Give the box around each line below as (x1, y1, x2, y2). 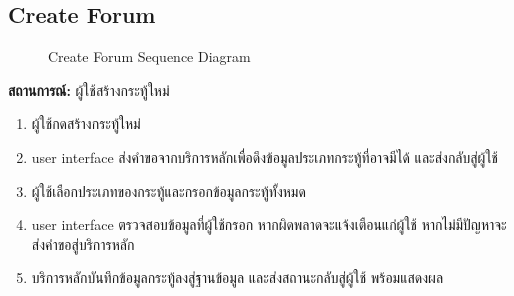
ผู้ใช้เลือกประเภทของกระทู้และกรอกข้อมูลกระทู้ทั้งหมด (31, 180, 306, 201)
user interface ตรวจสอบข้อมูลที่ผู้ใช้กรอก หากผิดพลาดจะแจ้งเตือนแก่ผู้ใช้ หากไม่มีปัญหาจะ (31, 214, 507, 235)
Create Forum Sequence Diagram (48, 46, 251, 67)
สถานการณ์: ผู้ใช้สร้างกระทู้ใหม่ (8, 79, 170, 100)
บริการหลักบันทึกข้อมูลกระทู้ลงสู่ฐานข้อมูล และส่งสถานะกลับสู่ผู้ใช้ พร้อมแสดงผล (31, 267, 444, 288)
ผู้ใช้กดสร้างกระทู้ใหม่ (31, 113, 141, 134)
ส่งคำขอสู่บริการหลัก (31, 233, 135, 254)
